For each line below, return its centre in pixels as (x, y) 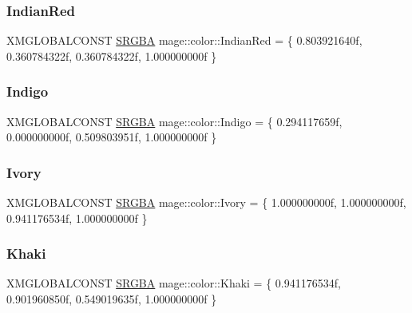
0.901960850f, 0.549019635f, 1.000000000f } (112, 299)
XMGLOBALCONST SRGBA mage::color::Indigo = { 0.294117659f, (174, 121)
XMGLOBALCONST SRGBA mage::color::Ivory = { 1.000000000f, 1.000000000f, (206, 202)
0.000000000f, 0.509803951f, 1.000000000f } (112, 137)
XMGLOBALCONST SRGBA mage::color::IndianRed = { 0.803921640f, (184, 40)
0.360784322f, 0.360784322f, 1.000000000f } (112, 55)
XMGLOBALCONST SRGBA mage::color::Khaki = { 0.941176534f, (174, 283)
